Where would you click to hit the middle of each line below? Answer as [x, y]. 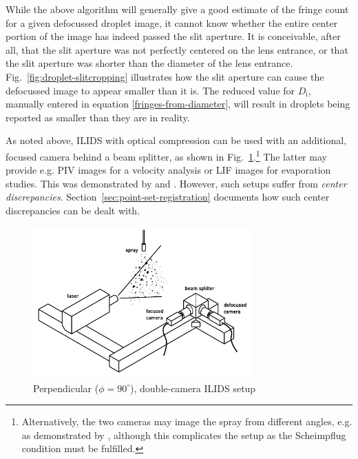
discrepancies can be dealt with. [73, 210]
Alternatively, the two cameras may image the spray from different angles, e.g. [187, 421]
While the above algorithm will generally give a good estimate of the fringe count [177, 9]
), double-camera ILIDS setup [193, 388]
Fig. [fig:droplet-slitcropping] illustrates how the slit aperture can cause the [165, 76]
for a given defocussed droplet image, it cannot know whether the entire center [172, 22]
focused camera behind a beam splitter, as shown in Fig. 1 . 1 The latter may [166, 155]
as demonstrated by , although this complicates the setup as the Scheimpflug [184, 435]
